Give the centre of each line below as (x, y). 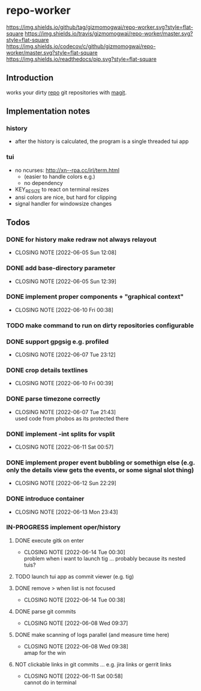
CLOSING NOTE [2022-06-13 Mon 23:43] (66, 512)
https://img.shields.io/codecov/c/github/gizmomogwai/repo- (81, 46)
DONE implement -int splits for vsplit (61, 434)
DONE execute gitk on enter (49, 540)
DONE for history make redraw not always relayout (82, 239)
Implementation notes (48, 111)
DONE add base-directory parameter (61, 268)
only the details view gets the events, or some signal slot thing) (100, 470)
